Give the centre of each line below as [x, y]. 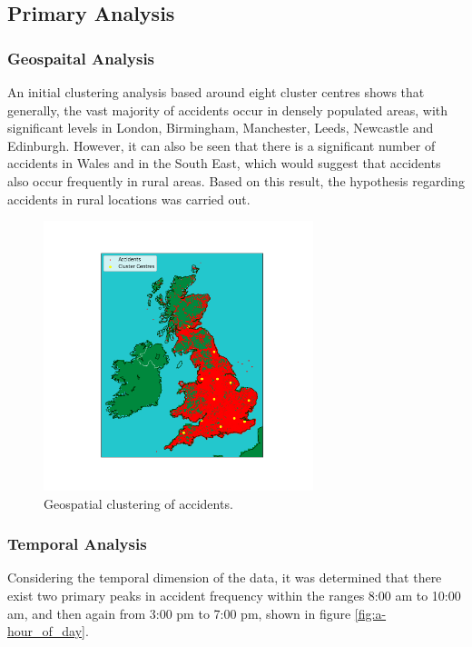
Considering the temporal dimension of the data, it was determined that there [225, 577]
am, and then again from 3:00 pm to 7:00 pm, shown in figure [179, 613]
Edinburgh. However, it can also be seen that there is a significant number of [221, 145]
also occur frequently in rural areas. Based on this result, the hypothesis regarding [236, 180]
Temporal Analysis [77, 544]
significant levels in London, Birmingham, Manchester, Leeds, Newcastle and [221, 128]
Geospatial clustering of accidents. [138, 503]
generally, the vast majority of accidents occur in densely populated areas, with [228, 109]
